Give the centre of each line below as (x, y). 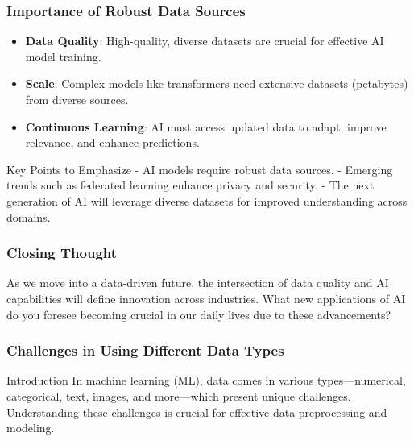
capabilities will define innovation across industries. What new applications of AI (206, 298)
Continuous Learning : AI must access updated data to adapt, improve (206, 126)
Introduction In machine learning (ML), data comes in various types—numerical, (206, 380)
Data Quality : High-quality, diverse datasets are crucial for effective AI (205, 41)
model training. (63, 56)
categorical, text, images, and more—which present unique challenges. (179, 395)
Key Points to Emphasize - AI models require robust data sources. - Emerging (200, 169)
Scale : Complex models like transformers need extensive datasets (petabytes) (217, 83)
